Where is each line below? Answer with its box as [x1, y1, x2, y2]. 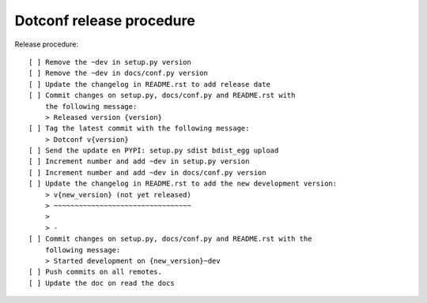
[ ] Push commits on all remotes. [28, 267, 162, 276]
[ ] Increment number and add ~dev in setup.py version [28, 157, 250, 166]
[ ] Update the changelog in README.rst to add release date [28, 80, 270, 88]
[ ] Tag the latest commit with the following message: [28, 124, 250, 133]
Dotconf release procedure [14, 12, 195, 29]
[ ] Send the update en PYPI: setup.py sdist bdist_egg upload [28, 146, 279, 155]
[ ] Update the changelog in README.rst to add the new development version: [28, 179, 338, 189]
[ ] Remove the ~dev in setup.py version [28, 58, 191, 66]
